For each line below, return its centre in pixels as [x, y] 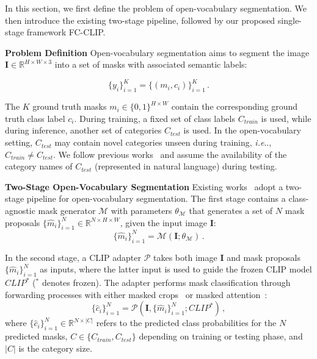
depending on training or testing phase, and [221, 336]
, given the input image [164, 222]
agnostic [20, 211]
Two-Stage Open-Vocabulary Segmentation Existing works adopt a [144, 186]
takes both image [185, 257]
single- [290, 20]
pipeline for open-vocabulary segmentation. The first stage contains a [156, 198]
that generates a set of [231, 211]
